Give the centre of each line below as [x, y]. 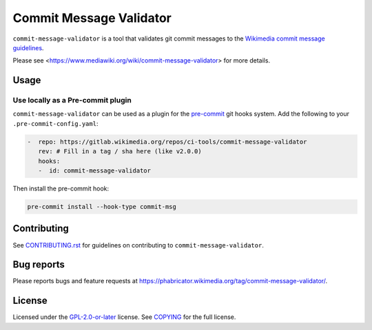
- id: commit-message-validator [95, 171]
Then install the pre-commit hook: [61, 188]
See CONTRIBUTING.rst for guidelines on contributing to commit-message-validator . [138, 245]
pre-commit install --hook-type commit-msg [102, 207]
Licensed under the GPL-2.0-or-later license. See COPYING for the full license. [124, 317]
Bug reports [39, 265]
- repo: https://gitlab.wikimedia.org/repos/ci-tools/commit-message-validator [167, 142]
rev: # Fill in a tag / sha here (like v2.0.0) [120, 152]
